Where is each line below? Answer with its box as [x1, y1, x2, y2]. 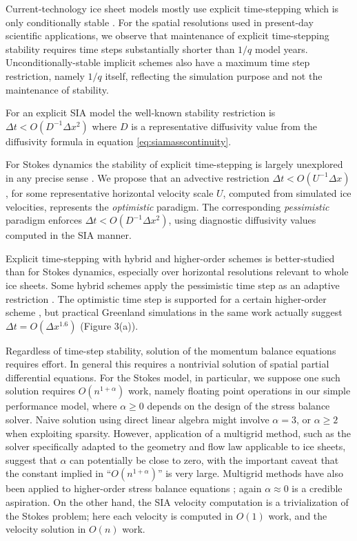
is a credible [292, 481, 343, 496]
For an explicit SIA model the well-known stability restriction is [6, 105, 276, 120]
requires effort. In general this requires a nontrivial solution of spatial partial [6, 357, 329, 371]
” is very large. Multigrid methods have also [157, 466, 343, 480]
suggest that [6, 452, 57, 467]
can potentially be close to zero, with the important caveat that [70, 452, 339, 467]
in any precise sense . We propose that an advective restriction [6, 170, 269, 184]
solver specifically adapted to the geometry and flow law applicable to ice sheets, [6, 439, 346, 454]
